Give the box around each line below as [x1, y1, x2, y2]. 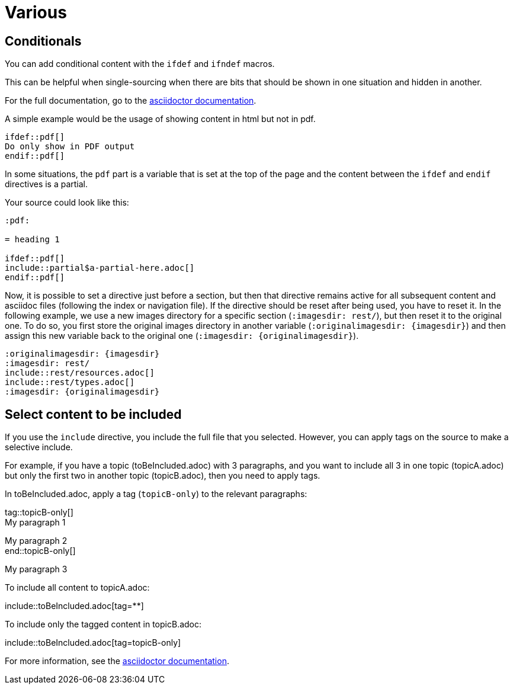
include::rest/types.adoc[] [5, 377, 135, 387]
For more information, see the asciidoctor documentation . [5, 656, 229, 666]
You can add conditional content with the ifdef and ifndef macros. [5, 59, 275, 69]
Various [5, 2, 67, 23]
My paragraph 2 [5, 536, 68, 546]
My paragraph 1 [5, 517, 66, 528]
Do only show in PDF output [5, 142, 135, 152]
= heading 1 [5, 235, 60, 245]
